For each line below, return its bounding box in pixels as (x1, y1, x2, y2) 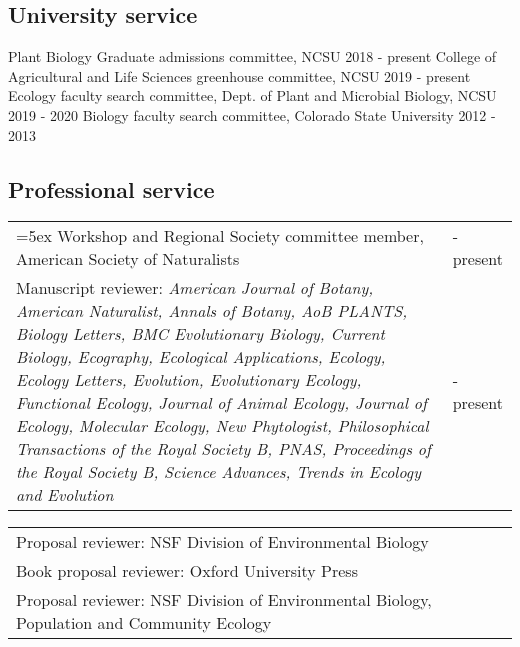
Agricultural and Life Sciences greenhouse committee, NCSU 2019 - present (8, 65, 471, 86)
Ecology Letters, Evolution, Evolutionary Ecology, (16, 368, 362, 392)
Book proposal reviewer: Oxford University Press (16, 559, 358, 583)
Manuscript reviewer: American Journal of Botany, (16, 276, 374, 300)
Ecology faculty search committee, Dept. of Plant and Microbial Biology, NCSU (8, 85, 497, 106)
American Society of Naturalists (16, 247, 240, 271)
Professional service (8, 173, 215, 204)
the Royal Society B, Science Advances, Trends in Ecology (16, 460, 421, 484)
